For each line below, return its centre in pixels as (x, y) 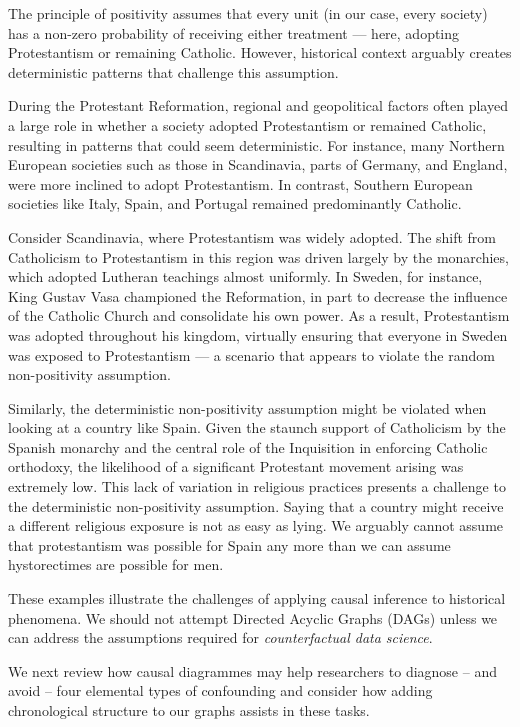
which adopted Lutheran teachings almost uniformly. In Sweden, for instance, (245, 276)
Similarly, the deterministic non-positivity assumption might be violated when (247, 407)
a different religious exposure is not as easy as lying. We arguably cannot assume (256, 525)
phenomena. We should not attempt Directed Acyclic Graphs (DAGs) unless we (253, 617)
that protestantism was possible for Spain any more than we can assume (229, 544)
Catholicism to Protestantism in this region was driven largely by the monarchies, (258, 256)
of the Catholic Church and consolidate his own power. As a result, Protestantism (259, 315)
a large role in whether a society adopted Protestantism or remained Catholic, (247, 124)
